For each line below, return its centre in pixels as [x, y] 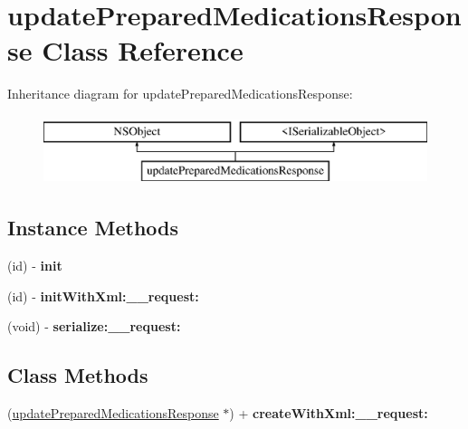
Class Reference [143, 50]
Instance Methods [93, 228]
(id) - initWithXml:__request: [103, 296]
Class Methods [78, 375]
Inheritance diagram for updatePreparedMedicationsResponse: [180, 94]
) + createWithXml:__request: [329, 413]
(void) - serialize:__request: [94, 326]
